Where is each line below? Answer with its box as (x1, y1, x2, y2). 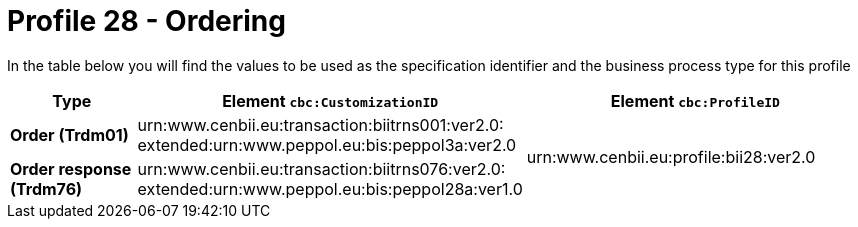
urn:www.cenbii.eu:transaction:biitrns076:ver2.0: (137, 158, 506, 179)
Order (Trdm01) (10, 124, 129, 145)
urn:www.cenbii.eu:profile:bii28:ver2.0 (526, 146, 816, 167)
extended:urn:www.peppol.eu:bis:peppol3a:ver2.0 (137, 134, 517, 155)
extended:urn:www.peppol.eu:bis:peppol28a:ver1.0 (137, 178, 523, 199)
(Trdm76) (10, 178, 83, 199)
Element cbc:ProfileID (610, 90, 780, 111)
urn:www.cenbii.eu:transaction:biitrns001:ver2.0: (137, 114, 504, 135)
